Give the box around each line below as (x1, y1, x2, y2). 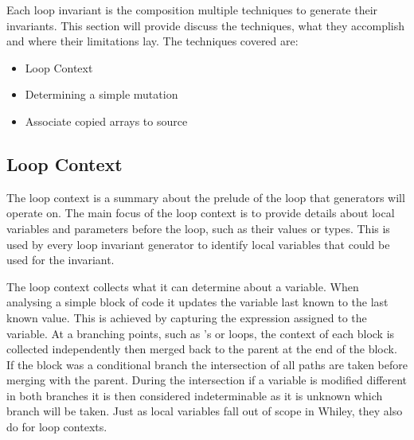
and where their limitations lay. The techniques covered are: (6, 33, 299, 49)
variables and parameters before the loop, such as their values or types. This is (6, 220, 390, 236)
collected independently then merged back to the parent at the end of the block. (6, 341, 397, 357)
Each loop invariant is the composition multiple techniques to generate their (6, 2, 378, 18)
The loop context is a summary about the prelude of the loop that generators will (6, 189, 405, 205)
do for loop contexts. (6, 419, 107, 435)
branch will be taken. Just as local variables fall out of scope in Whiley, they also (6, 403, 403, 419)
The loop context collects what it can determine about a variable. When (6, 278, 359, 294)
